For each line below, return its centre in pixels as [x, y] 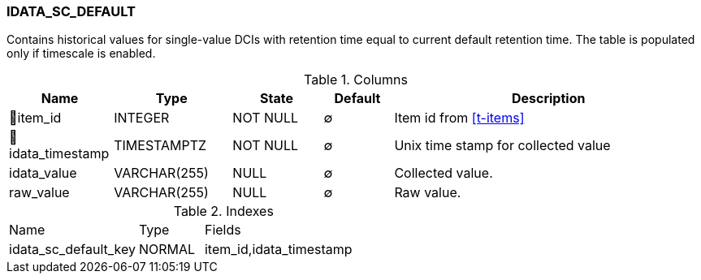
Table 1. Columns [356, 80]
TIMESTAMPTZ [160, 146]
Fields [223, 230]
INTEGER [142, 118]
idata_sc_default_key [72, 250]
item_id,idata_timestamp [278, 250]
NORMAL [167, 250]
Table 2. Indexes [223, 211]
